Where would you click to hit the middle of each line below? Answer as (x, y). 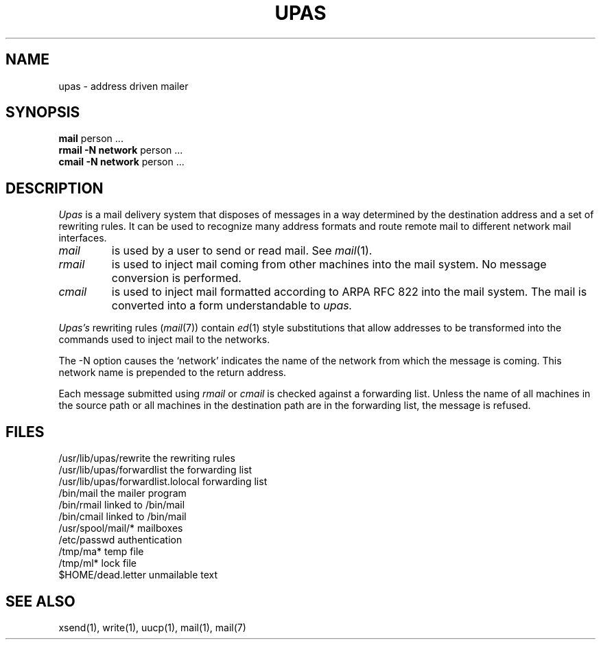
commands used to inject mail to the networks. (164, 340)
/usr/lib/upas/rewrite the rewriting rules (147, 458)
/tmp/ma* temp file (101, 552)
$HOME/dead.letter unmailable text (138, 575)
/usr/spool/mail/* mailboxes (121, 528)
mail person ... (91, 139)
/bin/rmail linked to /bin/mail (122, 505)
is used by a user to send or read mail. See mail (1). (242, 251)
